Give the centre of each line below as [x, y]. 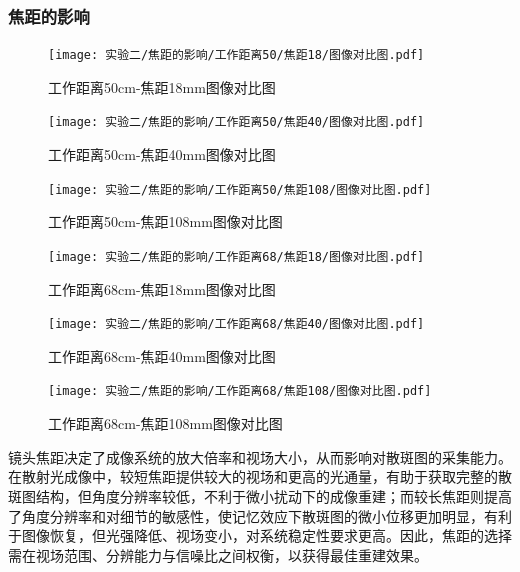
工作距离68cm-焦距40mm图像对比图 [162, 355]
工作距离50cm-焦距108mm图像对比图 [165, 221]
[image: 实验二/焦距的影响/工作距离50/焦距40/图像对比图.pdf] [236, 122]
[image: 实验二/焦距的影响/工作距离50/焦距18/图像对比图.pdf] [236, 55]
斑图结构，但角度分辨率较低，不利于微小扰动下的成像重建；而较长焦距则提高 [260, 495]
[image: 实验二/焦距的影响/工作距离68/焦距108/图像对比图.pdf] [240, 391]
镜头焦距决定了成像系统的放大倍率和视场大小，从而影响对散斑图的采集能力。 [260, 456]
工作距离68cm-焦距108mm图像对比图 [165, 423]
